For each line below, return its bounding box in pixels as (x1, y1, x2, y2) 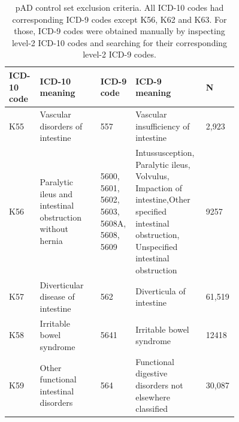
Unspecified (135, 240, 178, 252)
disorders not (135, 379, 183, 391)
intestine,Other (135, 193, 190, 206)
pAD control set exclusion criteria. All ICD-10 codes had (15, 1, 224, 13)
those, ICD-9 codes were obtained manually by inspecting (14, 25, 225, 37)
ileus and (40, 187, 73, 200)
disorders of (40, 119, 83, 132)
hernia (40, 234, 63, 246)
